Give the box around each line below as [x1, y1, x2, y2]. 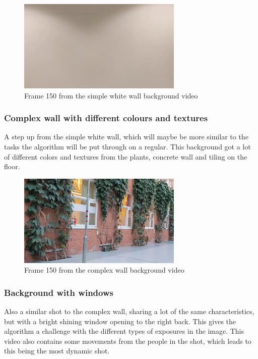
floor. [4, 161, 20, 172]
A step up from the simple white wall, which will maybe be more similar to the [4, 131, 248, 142]
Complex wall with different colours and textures [4, 112, 208, 124]
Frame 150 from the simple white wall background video [24, 90, 198, 100]
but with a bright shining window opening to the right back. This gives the [4, 316, 236, 326]
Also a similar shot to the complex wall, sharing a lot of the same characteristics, [4, 306, 254, 317]
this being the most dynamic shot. [4, 345, 110, 356]
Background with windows [4, 286, 113, 298]
